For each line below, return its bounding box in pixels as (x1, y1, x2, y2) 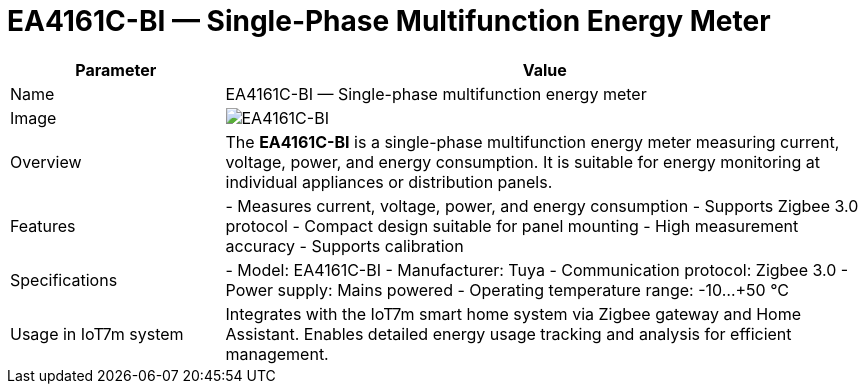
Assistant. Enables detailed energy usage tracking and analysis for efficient (225, 323, 792, 344)
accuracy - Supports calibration (225, 235, 464, 256)
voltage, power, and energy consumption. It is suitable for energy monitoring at (225, 151, 820, 172)
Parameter (75, 59, 157, 80)
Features (10, 215, 76, 236)
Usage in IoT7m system (10, 323, 184, 344)
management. (225, 343, 329, 364)
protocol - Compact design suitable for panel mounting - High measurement (225, 215, 799, 236)
